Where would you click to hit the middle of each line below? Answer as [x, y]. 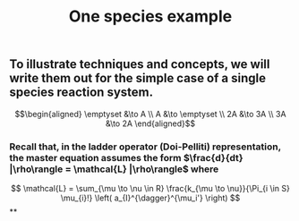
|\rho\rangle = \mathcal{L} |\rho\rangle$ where [114, 169]
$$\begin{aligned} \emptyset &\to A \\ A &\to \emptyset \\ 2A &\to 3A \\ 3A [150, 114]
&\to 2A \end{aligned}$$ [150, 123]
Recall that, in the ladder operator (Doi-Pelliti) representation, [145, 147]
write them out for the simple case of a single [138, 78]
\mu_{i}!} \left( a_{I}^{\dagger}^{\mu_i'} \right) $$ [150, 198]
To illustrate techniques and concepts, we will [140, 64]
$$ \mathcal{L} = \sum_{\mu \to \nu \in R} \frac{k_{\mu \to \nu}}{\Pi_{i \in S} [150, 188]
